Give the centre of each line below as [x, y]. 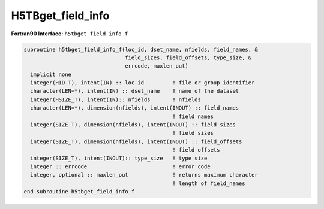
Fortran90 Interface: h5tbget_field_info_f [70, 34]
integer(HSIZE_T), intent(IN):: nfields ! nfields [115, 99]
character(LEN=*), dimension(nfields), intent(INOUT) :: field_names [135, 108]
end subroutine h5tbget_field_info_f [79, 192]
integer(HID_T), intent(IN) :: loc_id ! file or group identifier [142, 83]
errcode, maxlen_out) [157, 66]
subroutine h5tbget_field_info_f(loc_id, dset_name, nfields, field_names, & [141, 49]
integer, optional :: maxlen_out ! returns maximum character [144, 175]
